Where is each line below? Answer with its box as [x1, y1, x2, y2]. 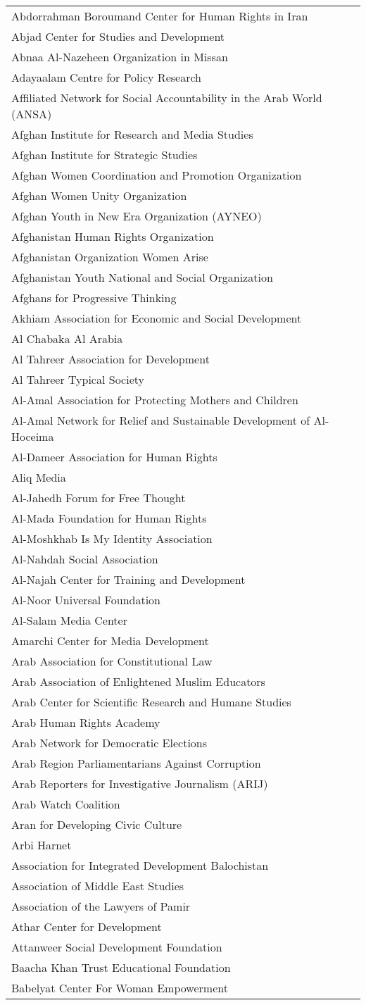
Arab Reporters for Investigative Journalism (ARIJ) [11, 775, 268, 792]
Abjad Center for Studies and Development [11, 28, 225, 44]
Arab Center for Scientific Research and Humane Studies [11, 694, 291, 710]
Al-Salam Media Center [11, 612, 127, 628]
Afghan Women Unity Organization [11, 187, 187, 204]
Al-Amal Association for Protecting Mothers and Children [11, 392, 298, 408]
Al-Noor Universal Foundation [11, 592, 161, 608]
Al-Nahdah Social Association [11, 551, 158, 567]
